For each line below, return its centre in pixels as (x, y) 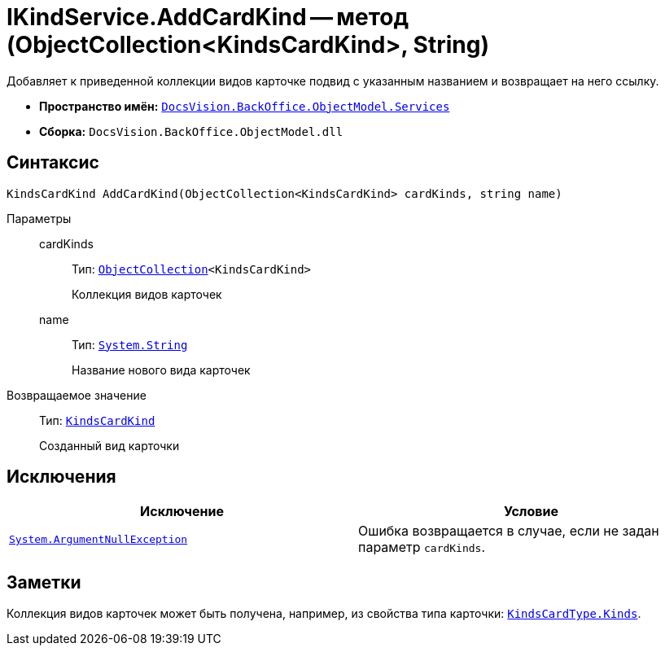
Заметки (44, 582)
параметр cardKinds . (422, 547)
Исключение (182, 512)
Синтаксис (53, 163)
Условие (531, 512)
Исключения (61, 477)
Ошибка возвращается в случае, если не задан (509, 531)
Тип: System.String (130, 344)
